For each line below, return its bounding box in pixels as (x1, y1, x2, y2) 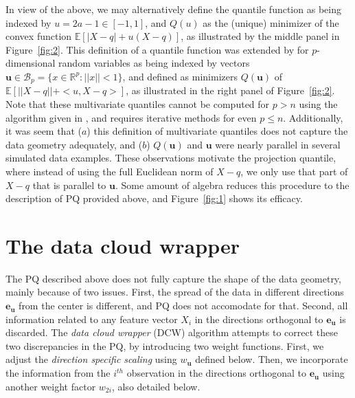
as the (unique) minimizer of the (203, 15, 339, 30)
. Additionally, (283, 110, 343, 124)
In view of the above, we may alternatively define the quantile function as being (5, 2, 341, 16)
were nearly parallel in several (215, 137, 341, 151)
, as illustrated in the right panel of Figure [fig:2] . (126, 83, 335, 98)
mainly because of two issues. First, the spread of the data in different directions (5, 285, 344, 299)
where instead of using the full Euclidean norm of (5, 164, 214, 178)
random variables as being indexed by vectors (58, 56, 250, 70)
